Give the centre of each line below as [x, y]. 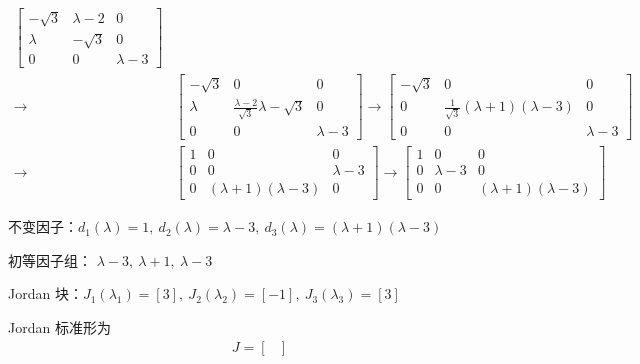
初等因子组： [50, 259]
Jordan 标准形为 [59, 327]
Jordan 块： [45, 293]
